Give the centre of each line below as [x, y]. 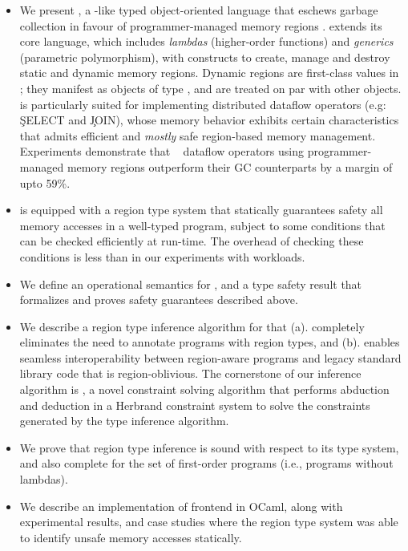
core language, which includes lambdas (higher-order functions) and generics [206, 41]
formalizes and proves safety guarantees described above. [159, 300]
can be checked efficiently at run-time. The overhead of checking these [192, 241]
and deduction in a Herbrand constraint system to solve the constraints [195, 405]
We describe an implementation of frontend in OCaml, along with [181, 506]
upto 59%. [45, 182]
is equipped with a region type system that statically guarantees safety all [201, 210]
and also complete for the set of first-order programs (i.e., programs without [206, 463]
